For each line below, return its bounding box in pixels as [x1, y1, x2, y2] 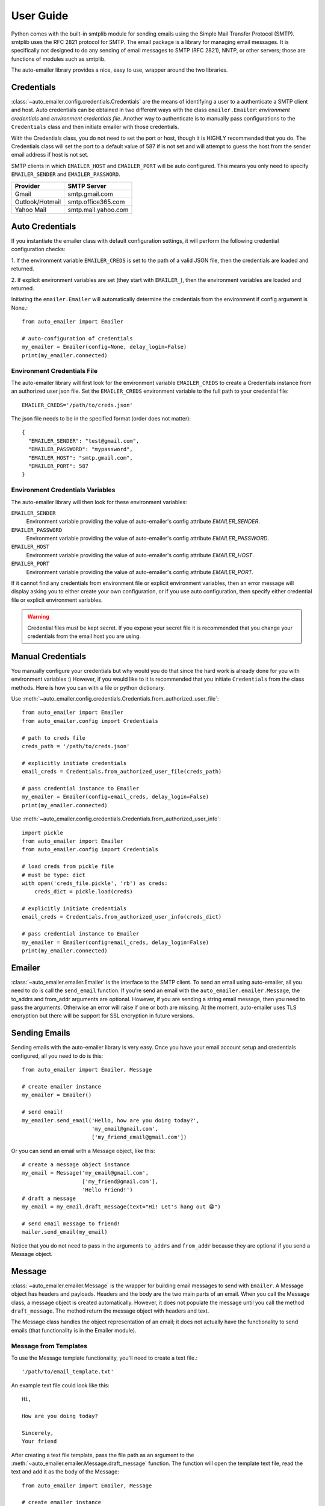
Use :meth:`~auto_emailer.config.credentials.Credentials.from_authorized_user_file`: [11, 695, 219, 702]
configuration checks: [11, 246, 66, 253]
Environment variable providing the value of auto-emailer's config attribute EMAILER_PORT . [26, 568, 254, 575]
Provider [14, 181, 40, 190]
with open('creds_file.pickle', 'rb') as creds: [22, 880, 168, 887]
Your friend [22, 1438, 57, 1445]
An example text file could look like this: [11, 1381, 110, 1389]
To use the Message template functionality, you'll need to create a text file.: [11, 1354, 198, 1361]
